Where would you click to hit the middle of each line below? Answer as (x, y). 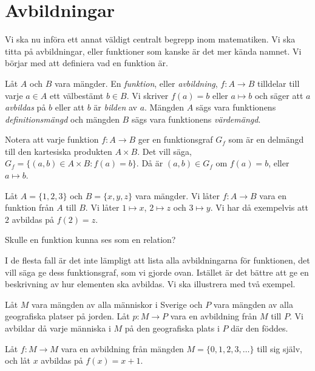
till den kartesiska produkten (59, 151)
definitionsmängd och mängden (62, 119)
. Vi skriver (147, 95)
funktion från (29, 207)
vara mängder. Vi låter (177, 195)
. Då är (150, 163)
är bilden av (115, 107)
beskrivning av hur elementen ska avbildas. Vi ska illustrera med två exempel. (150, 284)
